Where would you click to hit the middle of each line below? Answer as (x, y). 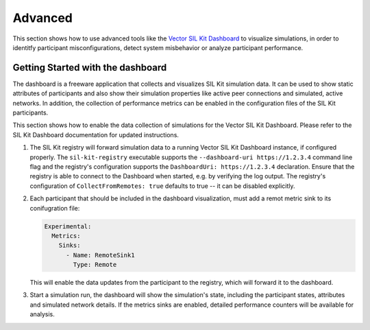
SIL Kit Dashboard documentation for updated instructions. (96, 134)
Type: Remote (95, 265)
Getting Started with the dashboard (90, 68)
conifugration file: (55, 208)
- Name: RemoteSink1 (100, 255)
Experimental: (68, 226)
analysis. (42, 314)
